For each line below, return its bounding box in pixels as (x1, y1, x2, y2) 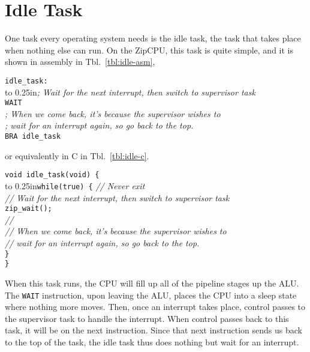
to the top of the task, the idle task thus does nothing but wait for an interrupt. (5, 335, 299, 348)
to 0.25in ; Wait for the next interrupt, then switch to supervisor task (5, 85, 255, 98)
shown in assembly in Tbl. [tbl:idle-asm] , (5, 55, 155, 68)
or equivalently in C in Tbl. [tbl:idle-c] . (5, 149, 149, 162)
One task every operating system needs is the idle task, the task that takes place (5, 32, 301, 44)
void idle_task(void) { (5, 171, 100, 180)
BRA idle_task (5, 132, 61, 141)
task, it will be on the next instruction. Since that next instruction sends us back (5, 324, 303, 336)
